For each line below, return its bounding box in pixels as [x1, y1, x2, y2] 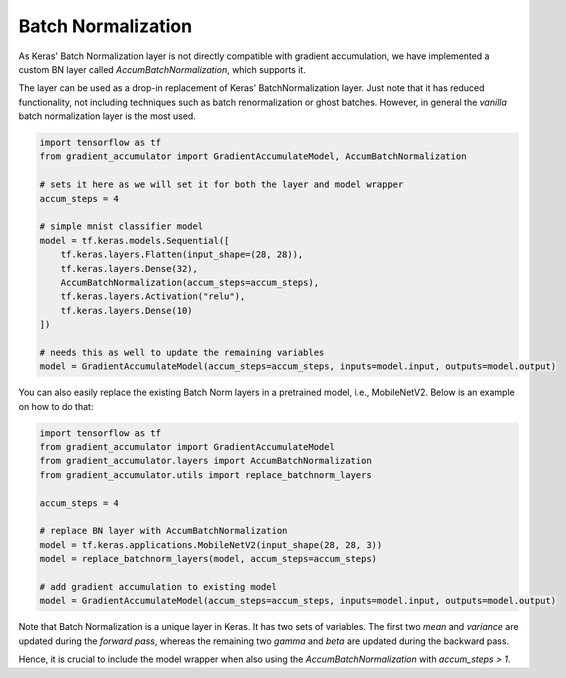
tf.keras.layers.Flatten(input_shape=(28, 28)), [60, 249, 304, 260]
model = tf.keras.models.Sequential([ [39, 235, 230, 246]
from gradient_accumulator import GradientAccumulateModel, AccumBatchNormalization [39, 151, 467, 162]
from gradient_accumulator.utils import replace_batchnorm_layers [39, 469, 372, 480]
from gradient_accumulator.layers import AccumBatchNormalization [39, 455, 372, 467]
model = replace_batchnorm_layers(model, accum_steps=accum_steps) [39, 553, 378, 565]
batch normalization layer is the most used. [18, 110, 197, 122]
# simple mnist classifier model [39, 221, 204, 232]
